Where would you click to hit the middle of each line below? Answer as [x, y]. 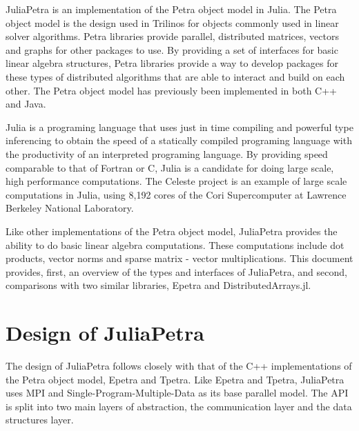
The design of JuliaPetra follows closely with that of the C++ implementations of [179, 365]
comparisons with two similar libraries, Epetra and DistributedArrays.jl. [158, 285]
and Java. [26, 104]
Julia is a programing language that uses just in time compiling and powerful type [179, 127]
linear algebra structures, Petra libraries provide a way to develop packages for [172, 63]
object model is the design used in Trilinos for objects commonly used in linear [172, 22]
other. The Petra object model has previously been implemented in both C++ [171, 90]
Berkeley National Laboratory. [70, 208]
